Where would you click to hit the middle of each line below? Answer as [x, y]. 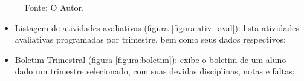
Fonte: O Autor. [54, 7]
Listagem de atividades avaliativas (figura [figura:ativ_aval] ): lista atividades [157, 27]
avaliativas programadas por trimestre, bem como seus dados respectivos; [150, 39]
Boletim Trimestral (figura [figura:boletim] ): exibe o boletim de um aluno [150, 59]
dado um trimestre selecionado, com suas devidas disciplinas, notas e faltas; [155, 71]
